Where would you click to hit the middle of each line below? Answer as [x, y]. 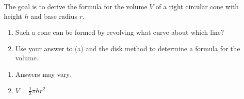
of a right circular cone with [197, 6]
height [13, 16]
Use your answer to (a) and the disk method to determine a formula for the [128, 48]
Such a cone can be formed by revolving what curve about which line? [120, 32]
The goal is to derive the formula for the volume [76, 6]
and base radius [54, 16]
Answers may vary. [43, 74]
